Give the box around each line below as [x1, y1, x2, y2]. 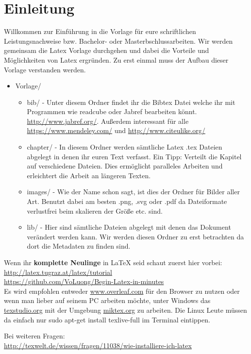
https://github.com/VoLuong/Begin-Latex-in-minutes [4, 276, 164, 287]
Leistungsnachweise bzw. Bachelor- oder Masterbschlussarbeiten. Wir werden [4, 35, 233, 46]
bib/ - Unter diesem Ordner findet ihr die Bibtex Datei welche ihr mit [27, 97, 235, 107]
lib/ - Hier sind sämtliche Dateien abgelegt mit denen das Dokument [27, 222, 231, 232]
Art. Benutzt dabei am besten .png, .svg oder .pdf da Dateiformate [27, 196, 227, 206]
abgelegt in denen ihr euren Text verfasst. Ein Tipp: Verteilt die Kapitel [27, 151, 242, 161]
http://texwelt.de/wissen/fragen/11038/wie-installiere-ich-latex [4, 340, 192, 350]
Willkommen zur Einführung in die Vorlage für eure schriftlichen [4, 26, 196, 36]
